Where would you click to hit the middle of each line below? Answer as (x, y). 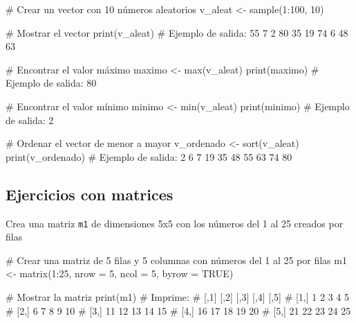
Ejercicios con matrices (90, 194)
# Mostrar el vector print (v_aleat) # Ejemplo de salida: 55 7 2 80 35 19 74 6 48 (177, 32)
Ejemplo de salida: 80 (51, 83)
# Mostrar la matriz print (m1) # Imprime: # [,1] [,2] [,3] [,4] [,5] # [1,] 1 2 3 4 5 (177, 296)
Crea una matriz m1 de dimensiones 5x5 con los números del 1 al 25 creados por (175, 223)
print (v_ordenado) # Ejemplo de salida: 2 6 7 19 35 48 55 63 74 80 (149, 156)
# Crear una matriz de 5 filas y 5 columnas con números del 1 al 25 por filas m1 (176, 260)
